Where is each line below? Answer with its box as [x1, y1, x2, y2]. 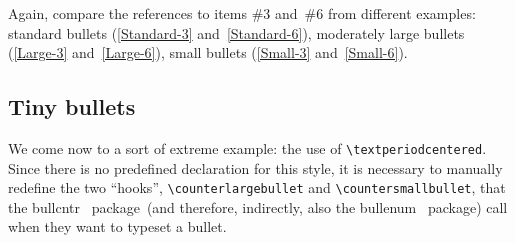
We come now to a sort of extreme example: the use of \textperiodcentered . [8, 137, 487, 158]
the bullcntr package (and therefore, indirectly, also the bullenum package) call [8, 196, 508, 217]
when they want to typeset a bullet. [8, 216, 227, 237]
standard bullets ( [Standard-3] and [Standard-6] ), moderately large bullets [8, 22, 465, 43]
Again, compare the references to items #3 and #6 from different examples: [8, 3, 476, 23]
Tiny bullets [8, 91, 136, 122]
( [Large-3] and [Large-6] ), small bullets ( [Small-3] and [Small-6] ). [8, 42, 408, 63]
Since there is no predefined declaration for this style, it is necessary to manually [8, 157, 503, 178]
